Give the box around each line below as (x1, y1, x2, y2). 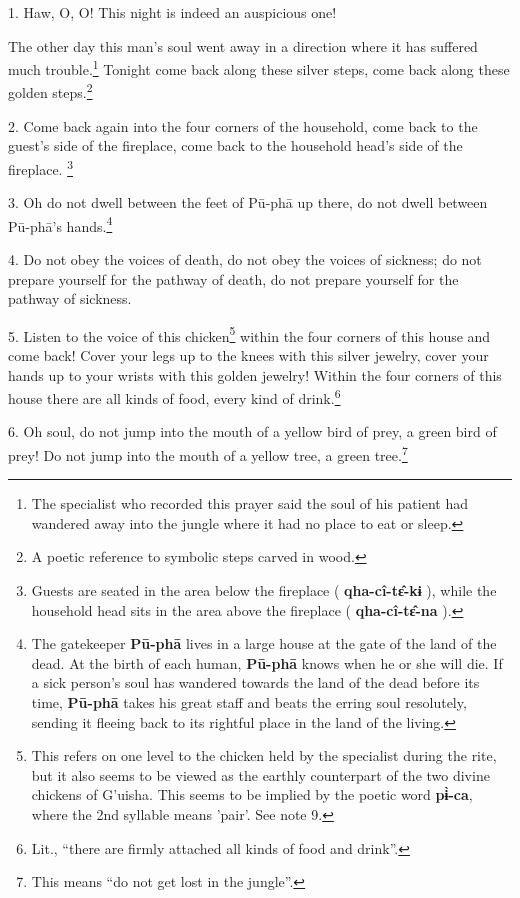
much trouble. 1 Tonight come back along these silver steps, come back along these (8, 56, 510, 79)
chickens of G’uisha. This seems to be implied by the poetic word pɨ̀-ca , (31, 784, 473, 805)
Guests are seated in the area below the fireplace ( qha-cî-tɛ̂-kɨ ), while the (31, 580, 497, 601)
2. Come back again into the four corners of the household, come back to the (8, 115, 478, 136)
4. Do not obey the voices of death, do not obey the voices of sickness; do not (8, 248, 482, 269)
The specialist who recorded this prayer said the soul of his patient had (31, 493, 468, 514)
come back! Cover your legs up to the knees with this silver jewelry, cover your (8, 345, 489, 365)
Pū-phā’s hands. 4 (8, 212, 113, 236)
